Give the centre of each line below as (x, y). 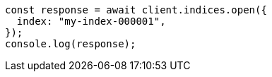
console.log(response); (71, 44)
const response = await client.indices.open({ (136, 10)
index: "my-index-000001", (91, 21)
